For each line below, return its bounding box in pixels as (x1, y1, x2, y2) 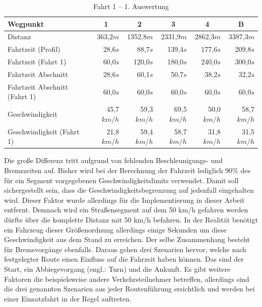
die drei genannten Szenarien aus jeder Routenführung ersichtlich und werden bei (4, 283, 255, 294)
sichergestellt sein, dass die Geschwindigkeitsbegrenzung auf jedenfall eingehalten (4, 185, 254, 195)
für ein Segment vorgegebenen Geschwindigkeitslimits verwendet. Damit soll (4, 175, 239, 185)
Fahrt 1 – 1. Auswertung (93, 1, 169, 11)
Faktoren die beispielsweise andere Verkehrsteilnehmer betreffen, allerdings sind (4, 273, 249, 284)
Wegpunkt (8, 18, 44, 29)
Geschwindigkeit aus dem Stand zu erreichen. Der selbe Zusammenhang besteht (4, 234, 250, 245)
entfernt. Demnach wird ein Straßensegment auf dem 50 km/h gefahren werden (4, 204, 248, 215)
